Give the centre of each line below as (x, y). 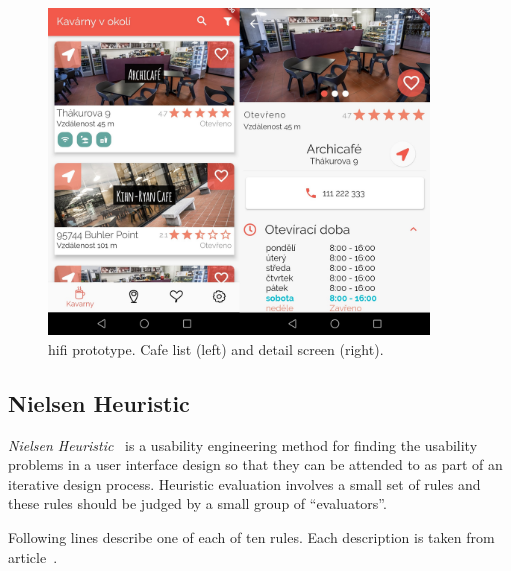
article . (33, 556)
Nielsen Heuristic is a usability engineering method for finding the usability (243, 444)
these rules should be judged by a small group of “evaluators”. (197, 503)
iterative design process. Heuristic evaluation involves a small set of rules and (244, 483)
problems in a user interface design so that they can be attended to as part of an (255, 464)
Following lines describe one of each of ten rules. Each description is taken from (251, 536)
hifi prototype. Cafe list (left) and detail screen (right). (216, 348)
